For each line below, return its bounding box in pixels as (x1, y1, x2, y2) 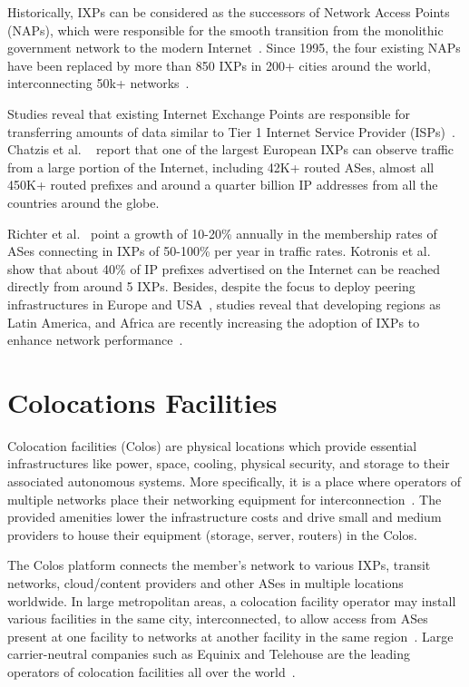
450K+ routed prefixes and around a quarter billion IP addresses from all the (7, 175, 438, 194)
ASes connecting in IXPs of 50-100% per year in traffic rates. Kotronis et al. (7, 241, 431, 260)
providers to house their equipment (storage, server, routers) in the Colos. (7, 525, 417, 544)
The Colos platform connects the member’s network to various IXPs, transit (7, 555, 431, 574)
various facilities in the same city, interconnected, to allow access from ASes (7, 609, 428, 628)
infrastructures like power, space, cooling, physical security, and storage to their (7, 454, 450, 473)
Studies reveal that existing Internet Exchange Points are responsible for (7, 103, 410, 123)
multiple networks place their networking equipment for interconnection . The (7, 489, 442, 508)
